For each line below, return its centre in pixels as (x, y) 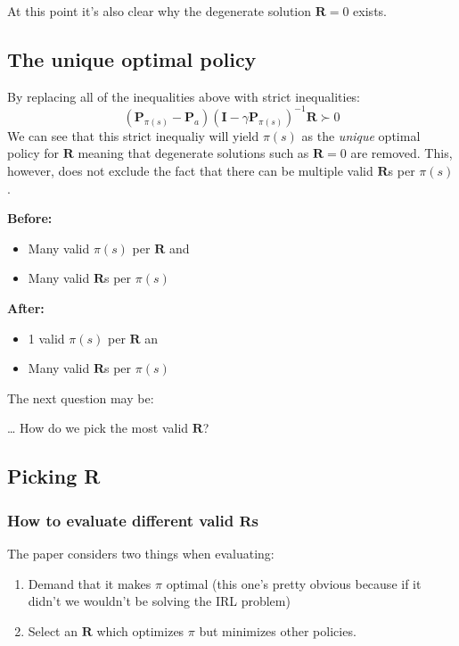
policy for (33, 153)
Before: (30, 218)
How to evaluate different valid (121, 520)
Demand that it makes (90, 583)
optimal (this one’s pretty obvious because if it (294, 583)
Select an (53, 630)
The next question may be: (81, 398)
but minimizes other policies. (278, 630)
